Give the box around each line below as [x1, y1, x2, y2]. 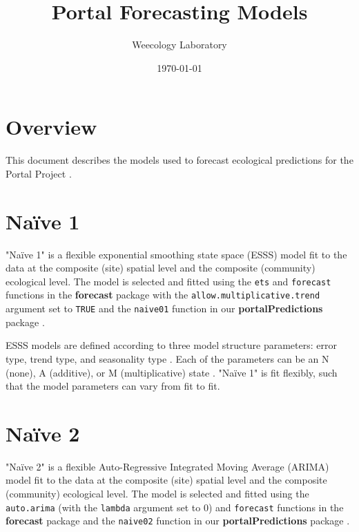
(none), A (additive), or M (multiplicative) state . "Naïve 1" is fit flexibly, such [6, 365, 338, 379]
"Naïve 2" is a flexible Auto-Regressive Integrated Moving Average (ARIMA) [6, 459, 329, 473]
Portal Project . [6, 166, 72, 180]
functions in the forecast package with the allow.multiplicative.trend [6, 287, 320, 302]
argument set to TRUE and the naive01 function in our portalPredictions [6, 301, 323, 316]
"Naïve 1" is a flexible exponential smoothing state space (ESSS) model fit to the [6, 247, 347, 261]
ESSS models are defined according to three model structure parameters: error [6, 338, 337, 352]
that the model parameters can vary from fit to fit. [6, 379, 220, 393]
